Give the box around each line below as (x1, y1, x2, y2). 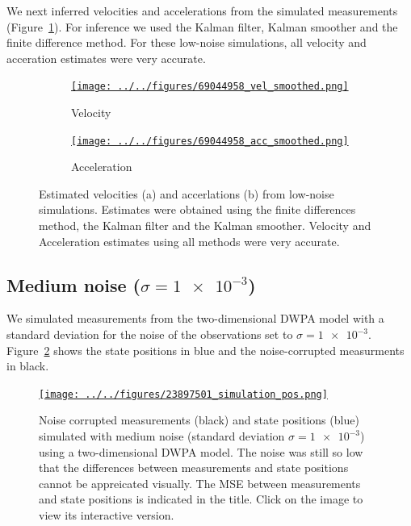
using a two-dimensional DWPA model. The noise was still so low (39, 443, 363, 460)
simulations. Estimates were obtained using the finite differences (39, 201, 356, 218)
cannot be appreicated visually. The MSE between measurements (39, 474, 361, 491)
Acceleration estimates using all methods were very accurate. (39, 232, 340, 249)
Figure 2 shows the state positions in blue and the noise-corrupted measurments (6, 341, 405, 358)
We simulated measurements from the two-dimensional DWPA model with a (6, 310, 384, 327)
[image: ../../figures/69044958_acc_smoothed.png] (71, 135, 349, 147)
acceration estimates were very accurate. (6, 49, 206, 66)
